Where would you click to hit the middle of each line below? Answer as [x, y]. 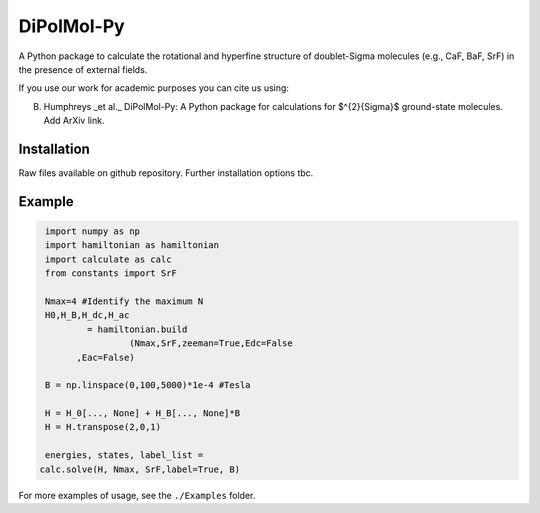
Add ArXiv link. [74, 121]
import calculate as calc [108, 259]
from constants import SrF [111, 273]
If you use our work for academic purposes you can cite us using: [154, 88]
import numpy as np [92, 231]
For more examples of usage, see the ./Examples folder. [137, 495]
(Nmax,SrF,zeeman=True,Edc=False [211, 343]
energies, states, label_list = [124, 455]
